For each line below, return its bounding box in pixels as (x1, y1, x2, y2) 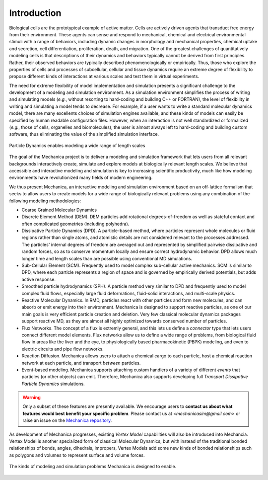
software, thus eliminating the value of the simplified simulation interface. (9, 131, 159, 137)
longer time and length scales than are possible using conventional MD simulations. (21, 255, 193, 261)
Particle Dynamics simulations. (21, 381, 85, 387)
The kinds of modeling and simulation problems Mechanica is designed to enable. (9, 464, 177, 470)
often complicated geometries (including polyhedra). (21, 221, 130, 227)
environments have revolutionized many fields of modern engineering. (9, 174, 153, 181)
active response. (21, 276, 56, 282)
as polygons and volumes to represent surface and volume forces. (9, 452, 145, 458)
